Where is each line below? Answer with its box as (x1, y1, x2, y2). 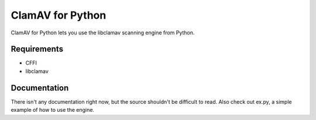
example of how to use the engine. (11, 107, 95, 114)
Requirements (11, 44, 64, 54)
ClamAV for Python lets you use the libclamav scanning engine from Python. (11, 29, 195, 36)
